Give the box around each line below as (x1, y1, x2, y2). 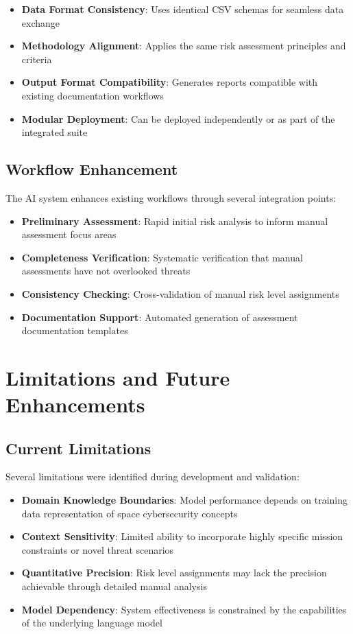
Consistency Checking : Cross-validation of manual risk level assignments (21, 286, 339, 301)
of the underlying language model (21, 615, 162, 630)
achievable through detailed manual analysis (21, 579, 207, 594)
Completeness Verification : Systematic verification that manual (21, 250, 303, 264)
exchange (21, 15, 60, 30)
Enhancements (5, 390, 145, 419)
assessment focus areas (21, 227, 117, 242)
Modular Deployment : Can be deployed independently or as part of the (21, 111, 335, 126)
